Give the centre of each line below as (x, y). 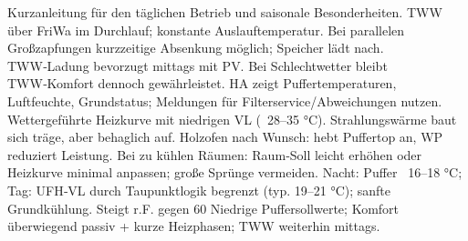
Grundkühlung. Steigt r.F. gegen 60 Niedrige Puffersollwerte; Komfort (203, 208)
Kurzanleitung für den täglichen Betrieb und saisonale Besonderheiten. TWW (225, 12)
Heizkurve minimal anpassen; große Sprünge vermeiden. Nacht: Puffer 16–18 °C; (235, 172)
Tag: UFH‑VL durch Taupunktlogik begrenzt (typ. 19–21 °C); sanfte (199, 190)
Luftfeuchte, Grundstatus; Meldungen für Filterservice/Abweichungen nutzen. (225, 100)
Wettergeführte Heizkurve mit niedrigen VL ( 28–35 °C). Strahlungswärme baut (232, 119)
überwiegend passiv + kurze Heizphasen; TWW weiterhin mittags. (194, 226)
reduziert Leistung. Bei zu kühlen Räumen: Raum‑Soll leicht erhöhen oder (215, 154)
